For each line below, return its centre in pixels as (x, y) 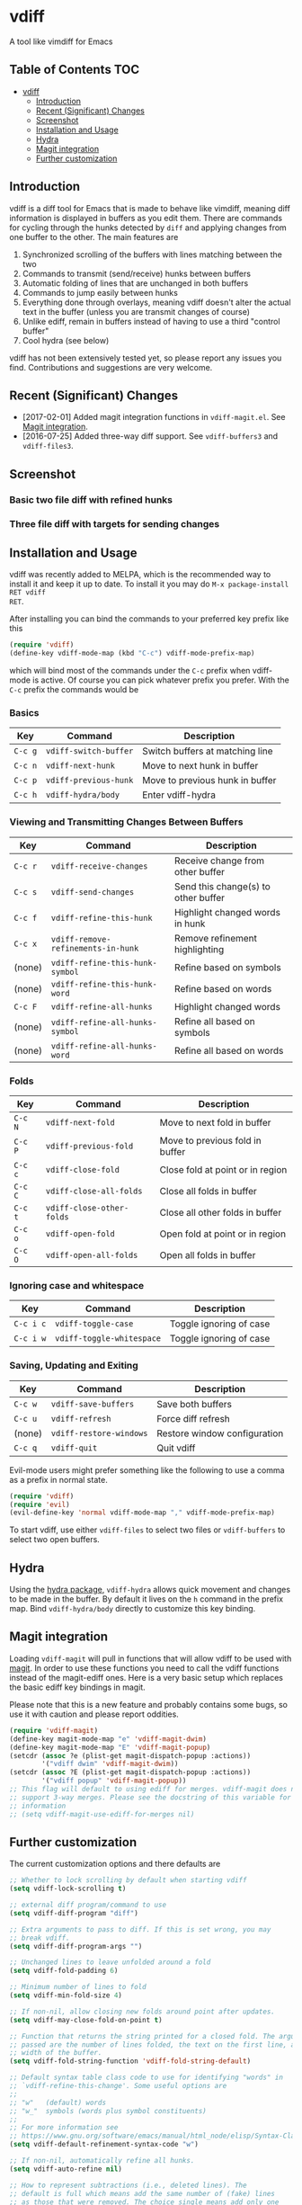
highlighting (199, 949)
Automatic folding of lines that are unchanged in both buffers (135, 283)
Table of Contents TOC (75, 70)
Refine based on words (223, 988)
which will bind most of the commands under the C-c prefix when (130, 671)
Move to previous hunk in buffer (209, 781)
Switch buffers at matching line (208, 751)
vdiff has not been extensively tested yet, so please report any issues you (146, 358)
